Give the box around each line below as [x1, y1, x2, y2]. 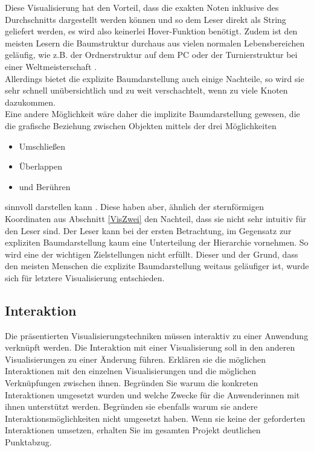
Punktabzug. [5, 436, 52, 448]
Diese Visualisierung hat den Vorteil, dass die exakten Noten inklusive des [5, 1, 279, 13]
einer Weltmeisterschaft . [5, 60, 97, 72]
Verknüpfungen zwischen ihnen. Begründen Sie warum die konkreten [5, 377, 258, 389]
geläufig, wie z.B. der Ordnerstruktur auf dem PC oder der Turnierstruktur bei [5, 48, 298, 61]
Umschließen [19, 139, 66, 152]
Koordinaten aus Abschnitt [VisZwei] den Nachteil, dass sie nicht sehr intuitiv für [5, 212, 307, 224]
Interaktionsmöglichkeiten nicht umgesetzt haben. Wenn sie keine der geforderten [5, 412, 306, 424]
